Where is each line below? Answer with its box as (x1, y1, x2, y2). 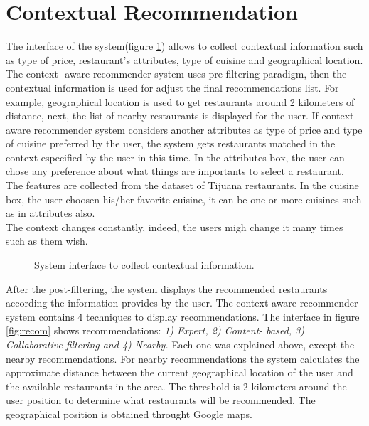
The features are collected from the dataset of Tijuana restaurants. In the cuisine (6, 178, 359, 193)
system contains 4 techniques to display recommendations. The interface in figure (6, 309, 360, 324)
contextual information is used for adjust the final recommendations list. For (6, 80, 339, 95)
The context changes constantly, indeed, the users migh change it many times (6, 219, 343, 234)
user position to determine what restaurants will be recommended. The (6, 393, 316, 408)
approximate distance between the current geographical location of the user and (6, 365, 353, 380)
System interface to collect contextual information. (34, 257, 255, 272)
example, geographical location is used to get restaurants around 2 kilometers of (6, 94, 355, 109)
